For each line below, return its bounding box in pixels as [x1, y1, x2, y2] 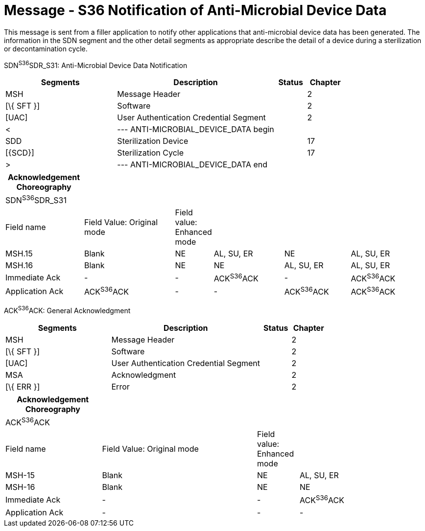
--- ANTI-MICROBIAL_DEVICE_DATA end [117, 160, 268, 170]
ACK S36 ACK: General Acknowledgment [4, 305, 131, 315]
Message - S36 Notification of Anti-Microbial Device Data [4, 2, 387, 19]
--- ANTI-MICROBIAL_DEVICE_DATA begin [117, 124, 274, 135]
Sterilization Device [117, 136, 189, 146]
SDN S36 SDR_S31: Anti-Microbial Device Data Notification [4, 59, 188, 69]
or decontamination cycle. [4, 44, 88, 53]
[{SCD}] [5, 148, 34, 158]
